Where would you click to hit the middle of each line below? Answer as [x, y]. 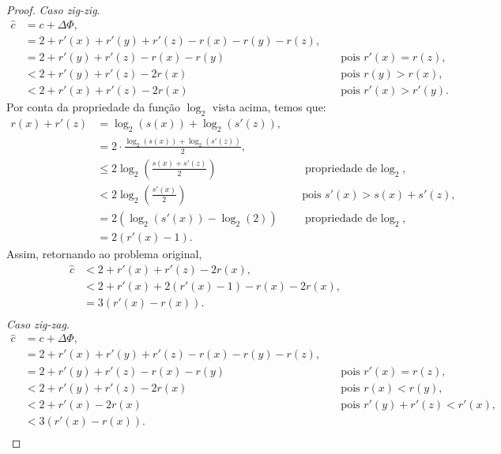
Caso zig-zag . [38, 323]
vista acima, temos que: [269, 106]
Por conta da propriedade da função [94, 106]
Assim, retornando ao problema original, [104, 253]
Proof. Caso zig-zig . [53, 9]
